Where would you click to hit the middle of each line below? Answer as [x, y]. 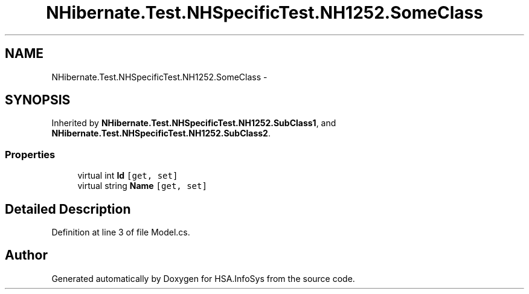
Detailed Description [68, 209]
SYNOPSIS [38, 100]
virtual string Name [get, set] [142, 186]
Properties [30, 154]
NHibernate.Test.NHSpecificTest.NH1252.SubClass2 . [161, 133]
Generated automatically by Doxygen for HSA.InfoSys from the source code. [203, 278]
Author [26, 255]
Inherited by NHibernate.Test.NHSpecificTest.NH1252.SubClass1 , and [194, 123]
